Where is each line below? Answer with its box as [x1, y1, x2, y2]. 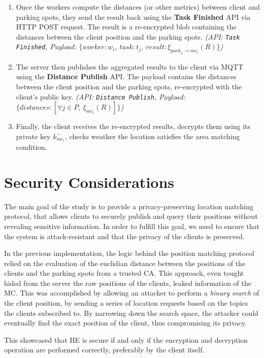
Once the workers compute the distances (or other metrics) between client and [16, 2, 260, 12]
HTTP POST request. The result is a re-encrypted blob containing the [16, 21, 237, 32]
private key [16, 131, 51, 141]
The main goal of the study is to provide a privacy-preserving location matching [4, 201, 253, 211]
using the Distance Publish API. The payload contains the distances [16, 71, 237, 82]
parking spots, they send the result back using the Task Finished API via [16, 11, 251, 22]
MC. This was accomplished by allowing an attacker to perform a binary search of [4, 287, 259, 298]
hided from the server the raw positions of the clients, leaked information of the [4, 277, 252, 288]
